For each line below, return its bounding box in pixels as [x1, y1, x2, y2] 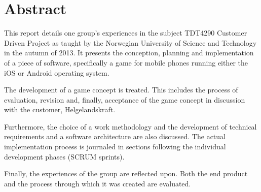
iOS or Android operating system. [4, 67, 109, 78]
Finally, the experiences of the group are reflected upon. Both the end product [4, 168, 248, 179]
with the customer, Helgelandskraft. [4, 104, 116, 115]
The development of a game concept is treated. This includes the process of [4, 84, 238, 95]
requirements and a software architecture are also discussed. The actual [4, 131, 226, 142]
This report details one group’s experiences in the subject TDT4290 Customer [4, 27, 247, 38]
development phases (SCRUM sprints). [4, 151, 125, 162]
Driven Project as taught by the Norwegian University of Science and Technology [4, 37, 257, 48]
